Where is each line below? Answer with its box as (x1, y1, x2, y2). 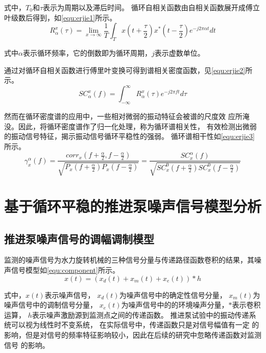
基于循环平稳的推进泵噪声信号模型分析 (4, 196, 262, 217)
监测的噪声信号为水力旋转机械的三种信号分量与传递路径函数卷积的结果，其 (4, 254, 254, 265)
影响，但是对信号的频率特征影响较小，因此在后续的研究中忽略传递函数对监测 (4, 330, 261, 340)
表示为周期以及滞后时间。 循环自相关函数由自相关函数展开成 (43, 2, 246, 12)
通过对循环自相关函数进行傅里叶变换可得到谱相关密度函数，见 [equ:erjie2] (4, 64, 246, 75)
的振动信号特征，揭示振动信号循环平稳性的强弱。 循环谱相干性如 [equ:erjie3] (4, 131, 255, 142)
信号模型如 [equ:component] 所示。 (11, 265, 119, 275)
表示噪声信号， (44, 289, 95, 300)
